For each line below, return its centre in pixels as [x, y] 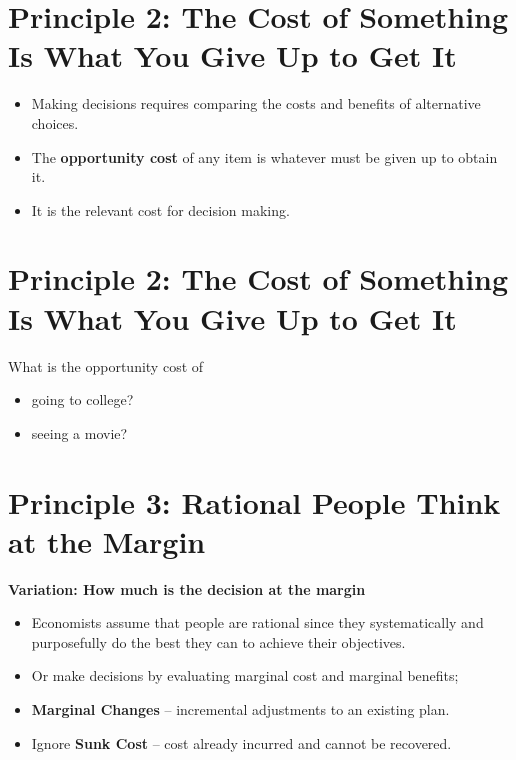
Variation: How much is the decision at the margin [187, 588]
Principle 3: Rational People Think [254, 501]
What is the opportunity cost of [106, 365]
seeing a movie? [79, 432]
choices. [55, 122]
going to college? [82, 399]
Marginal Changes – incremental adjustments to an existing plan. [240, 709]
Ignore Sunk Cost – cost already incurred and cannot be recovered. [241, 742]
